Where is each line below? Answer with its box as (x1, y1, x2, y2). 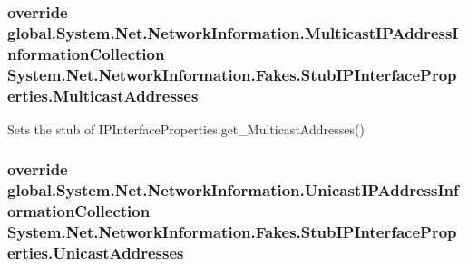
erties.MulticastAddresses (7, 84, 199, 106)
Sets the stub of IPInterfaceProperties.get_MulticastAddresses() (7, 119, 365, 138)
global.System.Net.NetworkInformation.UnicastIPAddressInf (7, 179, 459, 202)
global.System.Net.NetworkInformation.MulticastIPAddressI (7, 21, 459, 44)
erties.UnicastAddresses (7, 241, 184, 264)
